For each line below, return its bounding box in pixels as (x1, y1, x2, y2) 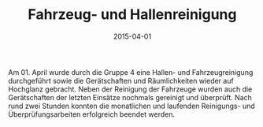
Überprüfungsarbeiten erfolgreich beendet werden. (8, 109, 176, 119)
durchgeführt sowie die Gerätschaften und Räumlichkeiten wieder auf (8, 76, 234, 85)
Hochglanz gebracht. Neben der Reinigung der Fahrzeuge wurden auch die (8, 84, 253, 94)
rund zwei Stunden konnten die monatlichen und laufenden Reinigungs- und (8, 101, 256, 110)
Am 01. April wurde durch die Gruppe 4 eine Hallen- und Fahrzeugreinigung (8, 67, 254, 77)
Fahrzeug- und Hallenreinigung (28, 6, 237, 24)
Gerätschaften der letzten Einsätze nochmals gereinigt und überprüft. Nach (8, 92, 252, 102)
